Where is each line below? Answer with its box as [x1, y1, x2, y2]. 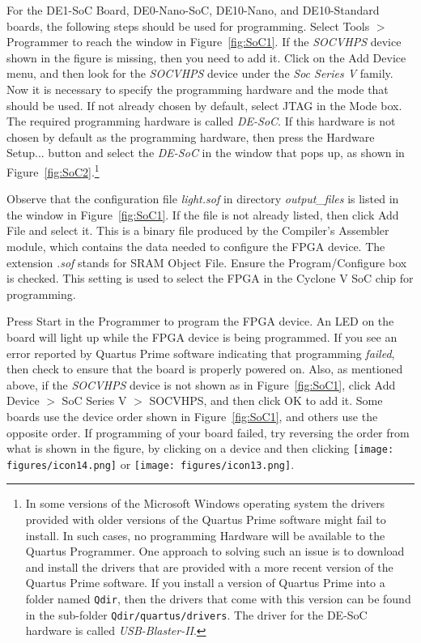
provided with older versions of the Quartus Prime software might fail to [25, 511, 386, 527]
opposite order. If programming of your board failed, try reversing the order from [6, 424, 410, 441]
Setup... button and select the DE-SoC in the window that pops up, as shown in [6, 144, 405, 161]
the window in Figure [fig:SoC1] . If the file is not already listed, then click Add [6, 206, 399, 223]
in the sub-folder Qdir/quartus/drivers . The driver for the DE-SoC [25, 606, 368, 623]
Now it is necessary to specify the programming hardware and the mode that [6, 80, 389, 97]
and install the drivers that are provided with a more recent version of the [25, 558, 393, 575]
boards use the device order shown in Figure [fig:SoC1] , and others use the [6, 407, 378, 424]
